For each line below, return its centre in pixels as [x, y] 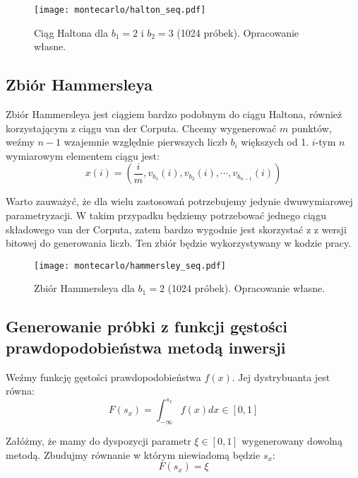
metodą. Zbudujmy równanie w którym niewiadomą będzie [133, 454]
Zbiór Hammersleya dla [84, 288]
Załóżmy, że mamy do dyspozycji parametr [99, 441]
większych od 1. [275, 142]
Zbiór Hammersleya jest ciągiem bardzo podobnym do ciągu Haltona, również [174, 114]
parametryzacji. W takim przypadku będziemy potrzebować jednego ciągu [166, 215]
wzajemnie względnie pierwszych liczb [145, 142]
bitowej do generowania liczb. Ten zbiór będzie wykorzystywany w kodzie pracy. [179, 243]
